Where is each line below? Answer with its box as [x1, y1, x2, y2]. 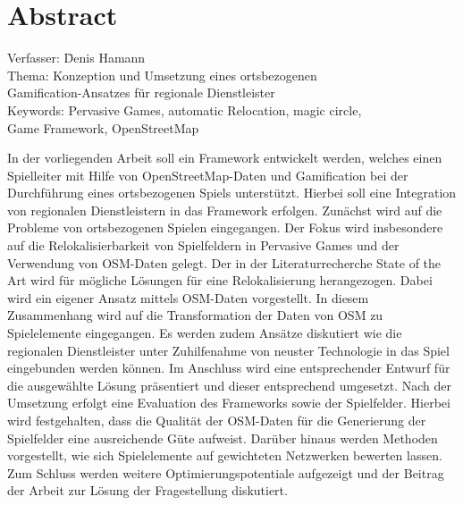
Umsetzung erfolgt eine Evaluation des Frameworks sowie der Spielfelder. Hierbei [7, 393, 450, 412]
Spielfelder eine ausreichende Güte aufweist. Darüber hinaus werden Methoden [7, 428, 438, 447]
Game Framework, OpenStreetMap [7, 118, 199, 137]
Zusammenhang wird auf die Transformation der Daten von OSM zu [7, 306, 383, 324]
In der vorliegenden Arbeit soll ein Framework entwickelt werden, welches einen [7, 148, 442, 167]
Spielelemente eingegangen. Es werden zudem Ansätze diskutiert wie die [7, 324, 402, 342]
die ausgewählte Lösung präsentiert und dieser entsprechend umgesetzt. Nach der [7, 375, 452, 394]
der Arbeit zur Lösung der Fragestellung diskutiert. [7, 481, 288, 500]
